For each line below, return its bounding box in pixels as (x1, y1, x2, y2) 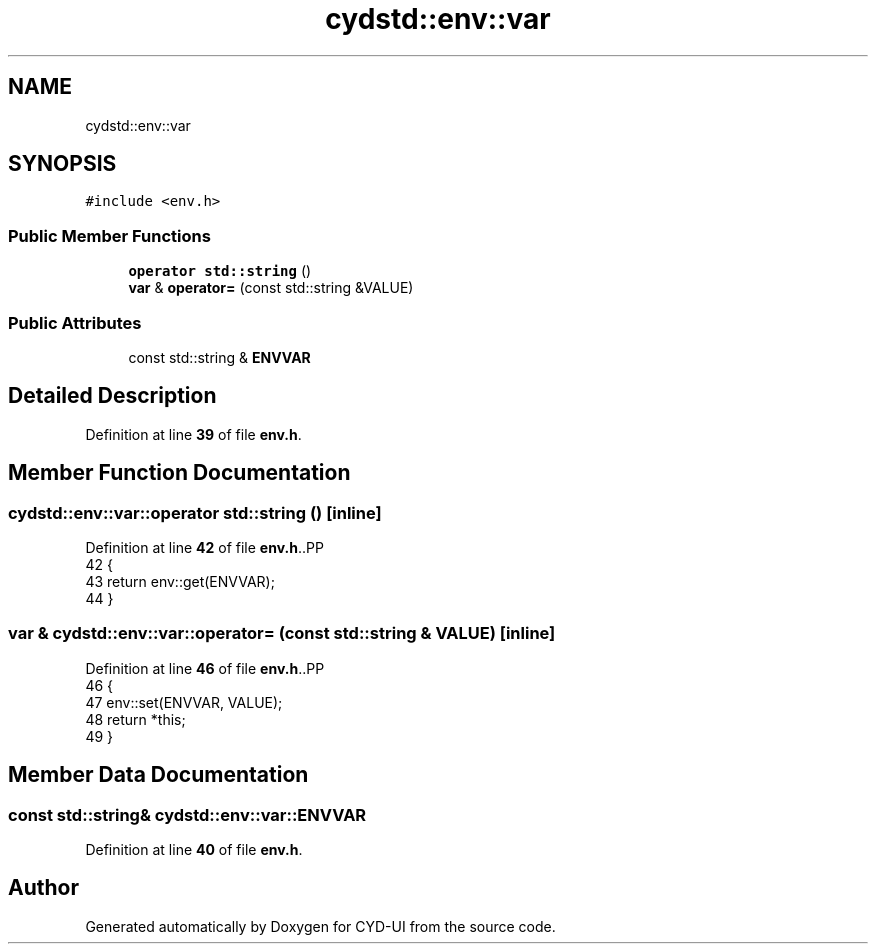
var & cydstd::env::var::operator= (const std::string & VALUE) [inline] (8, 623, 556, 644)
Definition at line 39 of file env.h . (85, 425, 302, 443)
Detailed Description (8, 383, 217, 409)
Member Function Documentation (8, 460, 351, 486)
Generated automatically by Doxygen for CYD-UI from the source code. (85, 917, 556, 935)
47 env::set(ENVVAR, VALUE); (85, 693, 283, 711)
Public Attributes (8, 312, 142, 333)
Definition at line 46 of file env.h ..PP (85, 659, 325, 677)
